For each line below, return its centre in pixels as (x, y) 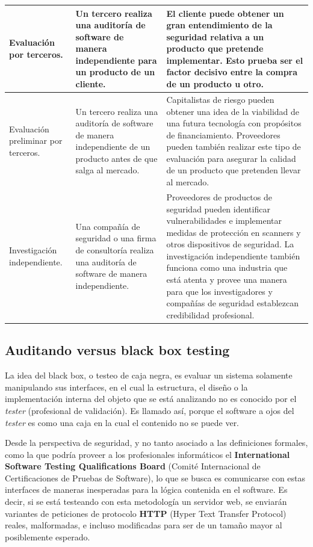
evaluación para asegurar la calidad (231, 158)
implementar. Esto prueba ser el (235, 60)
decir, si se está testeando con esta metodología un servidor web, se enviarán (146, 502)
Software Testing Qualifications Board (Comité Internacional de (133, 466)
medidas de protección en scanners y (234, 232)
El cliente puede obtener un (225, 13)
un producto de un (115, 72)
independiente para (116, 60)
